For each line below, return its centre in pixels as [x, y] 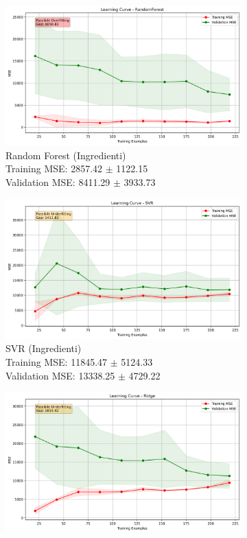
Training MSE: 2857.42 [54, 168]
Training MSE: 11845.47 [57, 362]
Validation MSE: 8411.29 [58, 182]
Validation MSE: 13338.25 [60, 375]
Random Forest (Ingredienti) [66, 155]
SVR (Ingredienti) [44, 348]
